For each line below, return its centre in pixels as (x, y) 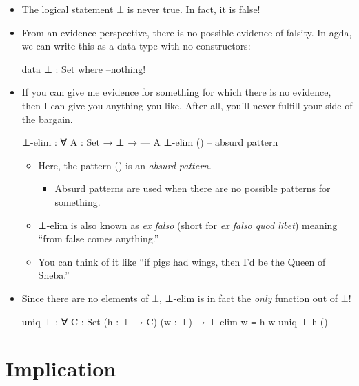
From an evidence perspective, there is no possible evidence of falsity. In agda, (187, 32)
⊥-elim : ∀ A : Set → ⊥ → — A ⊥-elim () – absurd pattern (150, 142)
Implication (61, 368)
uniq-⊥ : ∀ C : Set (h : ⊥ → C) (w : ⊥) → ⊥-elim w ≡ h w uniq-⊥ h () (175, 321)
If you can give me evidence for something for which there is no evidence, (176, 92)
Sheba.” (54, 275)
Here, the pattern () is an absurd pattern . (125, 165)
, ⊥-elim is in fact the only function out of (249, 298)
